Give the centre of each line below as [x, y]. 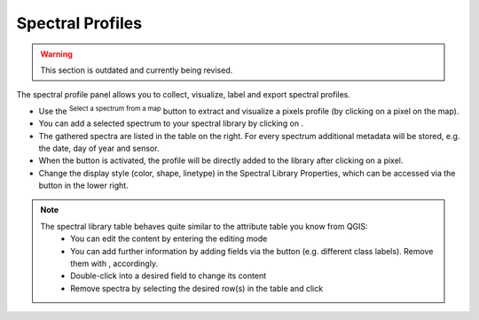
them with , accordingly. [114, 264]
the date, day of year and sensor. [99, 148]
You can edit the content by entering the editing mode [169, 238]
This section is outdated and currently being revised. [137, 70]
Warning [56, 54]
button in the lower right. [83, 185]
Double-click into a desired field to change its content [168, 276]
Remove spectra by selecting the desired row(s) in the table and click [197, 288]
